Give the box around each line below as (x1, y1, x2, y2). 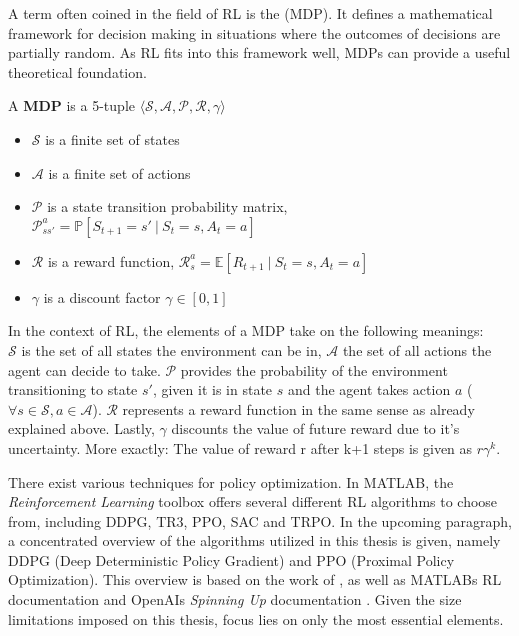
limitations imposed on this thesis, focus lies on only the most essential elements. (8, 608, 504, 629)
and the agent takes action (287, 379, 451, 400)
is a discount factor (43, 286, 161, 307)
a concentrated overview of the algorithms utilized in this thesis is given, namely (8, 530, 501, 551)
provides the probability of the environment (180, 359, 448, 380)
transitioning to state (8, 379, 138, 400)
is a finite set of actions (48, 162, 191, 183)
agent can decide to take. (8, 359, 161, 380)
